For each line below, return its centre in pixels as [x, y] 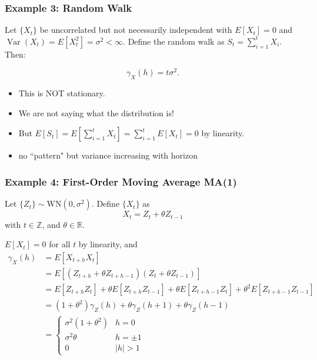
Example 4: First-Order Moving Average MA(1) [121, 181]
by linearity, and [108, 244]
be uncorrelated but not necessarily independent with [136, 30]
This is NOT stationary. [62, 93]
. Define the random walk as [174, 41]
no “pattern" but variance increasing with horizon [108, 155]
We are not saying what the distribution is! [96, 112]
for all [60, 244]
